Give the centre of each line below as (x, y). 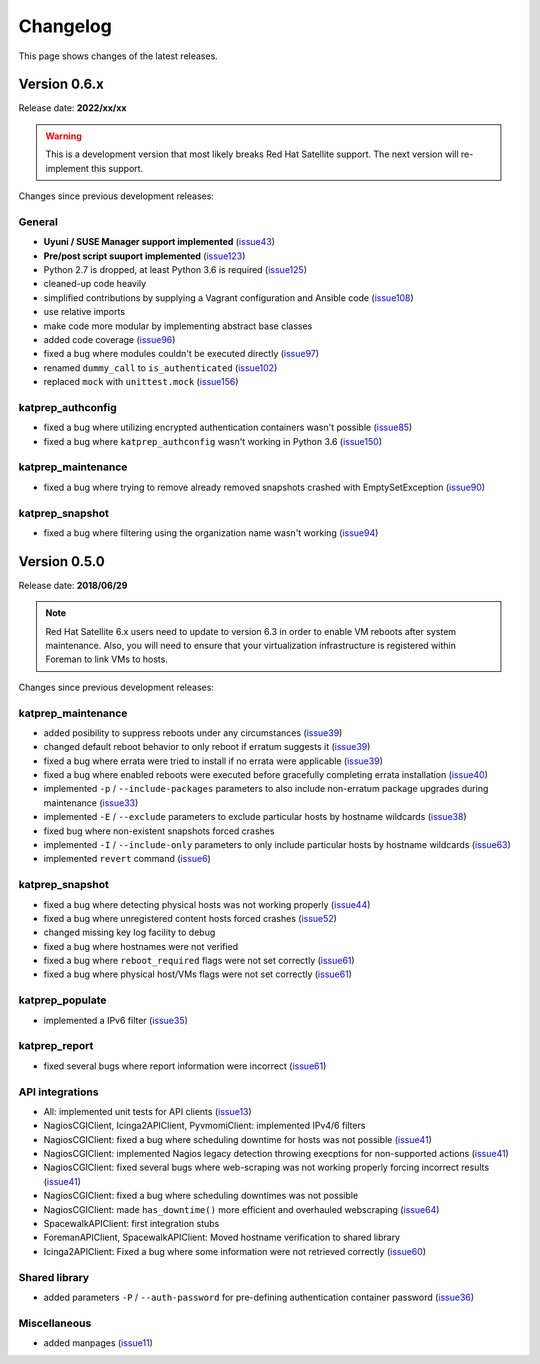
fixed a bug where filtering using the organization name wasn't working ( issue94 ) (211, 532)
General (38, 222)
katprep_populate (62, 1000)
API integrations (58, 1092)
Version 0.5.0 (61, 561)
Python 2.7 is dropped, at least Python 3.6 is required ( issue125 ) (175, 269)
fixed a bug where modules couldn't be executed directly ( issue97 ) (181, 354)
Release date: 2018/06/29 (73, 585)
